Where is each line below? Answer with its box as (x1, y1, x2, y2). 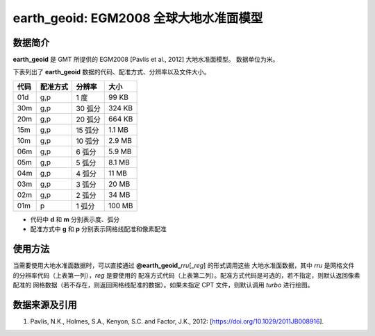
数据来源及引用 (12, 299, 77, 310)
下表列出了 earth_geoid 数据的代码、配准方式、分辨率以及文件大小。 (12, 68, 210, 76)
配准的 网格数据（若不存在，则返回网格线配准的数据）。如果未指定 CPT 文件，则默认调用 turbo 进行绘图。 (12, 280, 314, 289)
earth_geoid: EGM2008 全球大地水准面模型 (12, 10, 263, 26)
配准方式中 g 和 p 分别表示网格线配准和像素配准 (30, 225, 167, 233)
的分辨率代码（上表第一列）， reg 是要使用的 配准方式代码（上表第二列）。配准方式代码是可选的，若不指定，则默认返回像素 (12, 271, 360, 279)
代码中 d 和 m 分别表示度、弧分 (30, 215, 120, 224)
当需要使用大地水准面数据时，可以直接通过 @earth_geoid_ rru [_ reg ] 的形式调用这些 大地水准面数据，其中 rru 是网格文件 (12, 261, 355, 270)
